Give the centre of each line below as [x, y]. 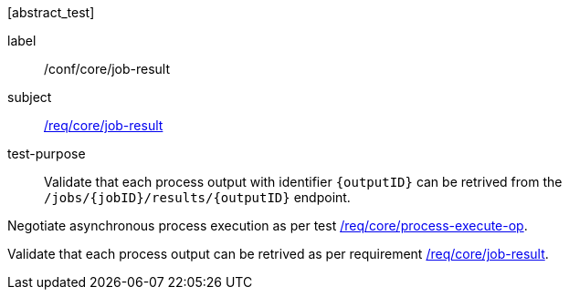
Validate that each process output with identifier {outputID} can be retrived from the [303, 182]
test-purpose [47, 154]
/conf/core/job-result [107, 69]
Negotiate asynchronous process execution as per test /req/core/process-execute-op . [268, 225]
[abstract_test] [51, 12]
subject [30, 97]
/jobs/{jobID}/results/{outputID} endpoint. [197, 197]
